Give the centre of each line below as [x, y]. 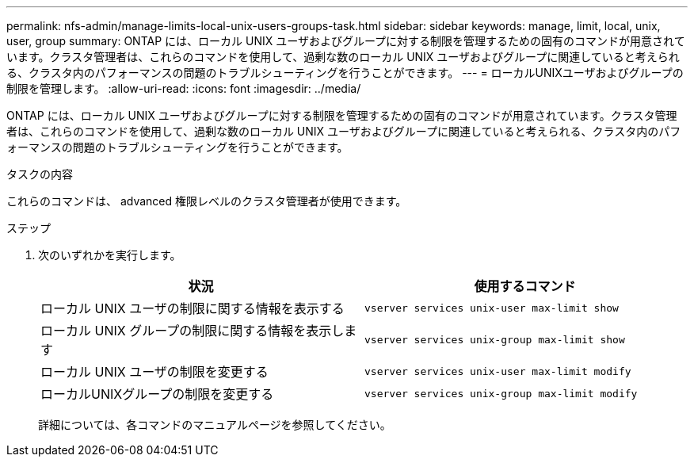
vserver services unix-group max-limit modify [501, 393]
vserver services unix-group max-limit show [495, 339]
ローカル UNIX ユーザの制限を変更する [154, 372]
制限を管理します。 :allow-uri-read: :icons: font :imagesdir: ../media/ [184, 88]
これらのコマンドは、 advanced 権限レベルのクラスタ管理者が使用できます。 [207, 201]
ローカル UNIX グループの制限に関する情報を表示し [193, 331]
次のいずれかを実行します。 [110, 255]
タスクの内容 [40, 174]
